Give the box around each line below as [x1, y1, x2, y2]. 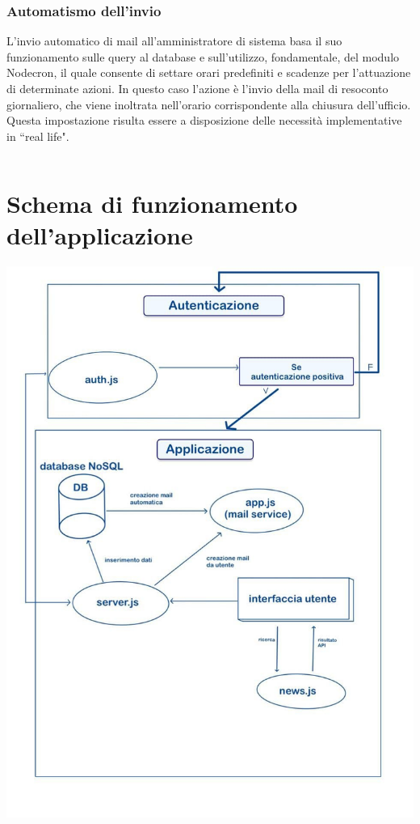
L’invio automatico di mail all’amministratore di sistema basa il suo [6, 32, 342, 49]
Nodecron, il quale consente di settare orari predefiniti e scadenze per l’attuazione [6, 64, 411, 81]
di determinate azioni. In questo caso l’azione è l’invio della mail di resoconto [6, 80, 388, 96]
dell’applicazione [6, 218, 193, 251]
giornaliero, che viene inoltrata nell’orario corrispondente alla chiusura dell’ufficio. [6, 96, 411, 113]
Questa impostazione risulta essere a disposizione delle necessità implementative [6, 112, 402, 129]
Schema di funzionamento [6, 186, 298, 219]
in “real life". [6, 127, 69, 144]
